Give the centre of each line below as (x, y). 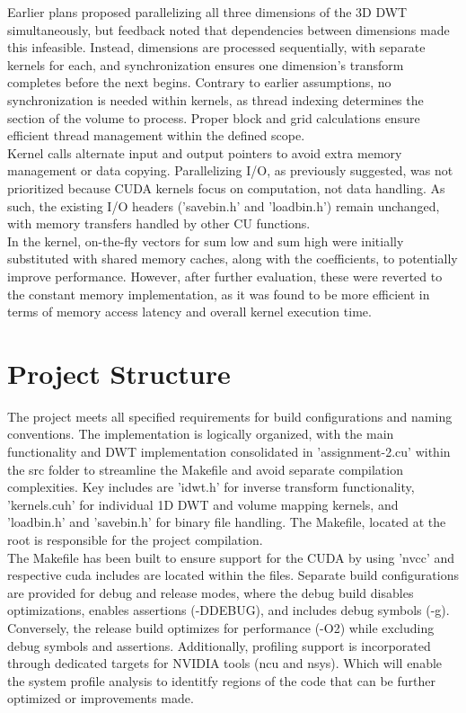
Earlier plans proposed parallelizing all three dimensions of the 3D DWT (207, 12)
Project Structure (119, 373)
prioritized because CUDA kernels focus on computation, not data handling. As (226, 187)
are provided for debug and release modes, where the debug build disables (211, 592)
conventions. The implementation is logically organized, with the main (201, 434)
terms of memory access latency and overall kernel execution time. (189, 312)
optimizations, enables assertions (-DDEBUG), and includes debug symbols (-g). (229, 610)
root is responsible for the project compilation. (135, 539)
